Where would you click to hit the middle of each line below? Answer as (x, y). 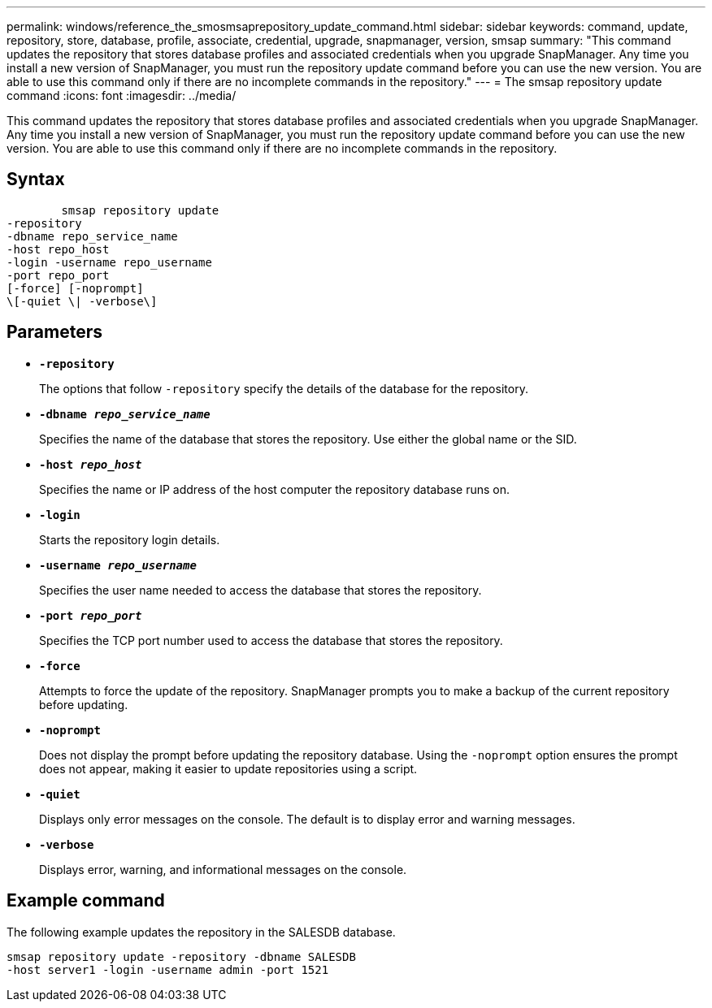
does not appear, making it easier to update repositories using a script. (228, 768)
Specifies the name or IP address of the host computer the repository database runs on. (275, 489)
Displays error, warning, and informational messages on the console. (223, 869)
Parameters (54, 332)
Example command (86, 901)
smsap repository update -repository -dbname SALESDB (181, 956)
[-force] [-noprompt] (75, 288)
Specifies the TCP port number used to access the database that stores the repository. (271, 640)
